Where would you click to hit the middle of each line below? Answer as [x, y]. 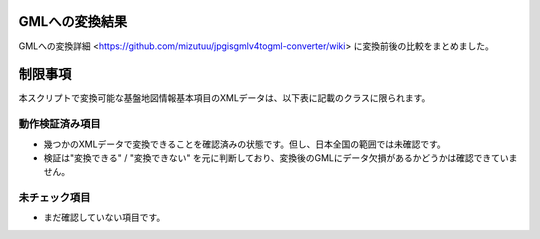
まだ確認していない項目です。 [104, 217]
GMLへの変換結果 [73, 21]
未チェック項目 [54, 198]
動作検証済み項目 [59, 124]
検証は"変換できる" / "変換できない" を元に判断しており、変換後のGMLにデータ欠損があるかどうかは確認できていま [280, 157]
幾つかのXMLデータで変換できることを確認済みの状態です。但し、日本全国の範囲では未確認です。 [245, 144]
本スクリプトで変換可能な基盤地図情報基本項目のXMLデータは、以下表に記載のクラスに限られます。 [224, 98]
